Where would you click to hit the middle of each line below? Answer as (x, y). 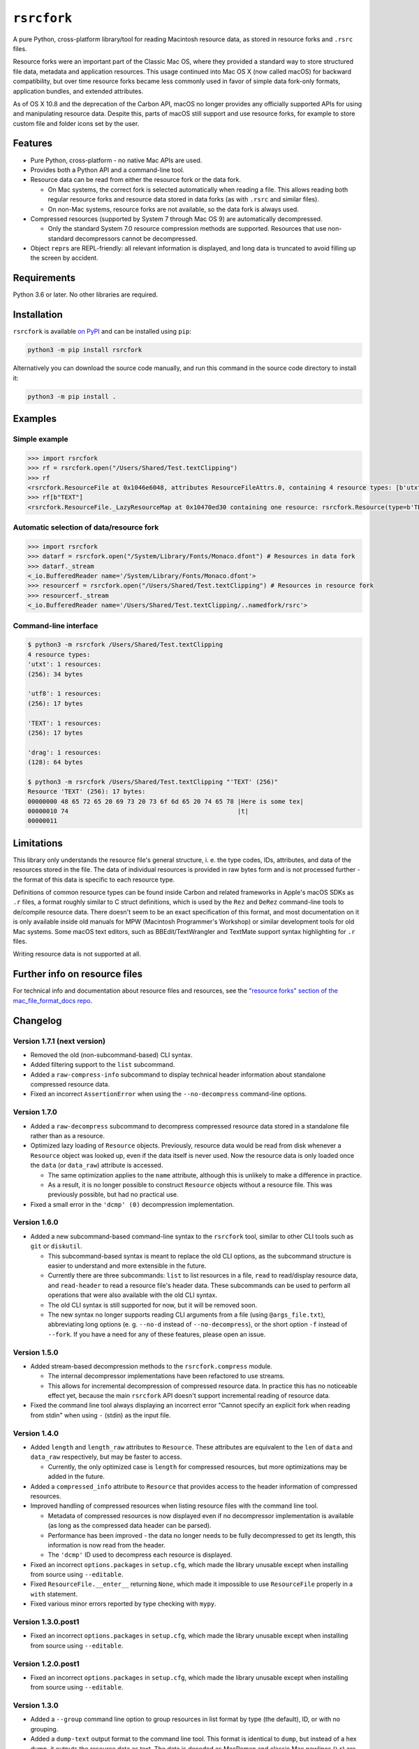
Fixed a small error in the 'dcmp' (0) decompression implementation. (132, 1204)
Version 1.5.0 (36, 1352)
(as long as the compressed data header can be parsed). (130, 1526)
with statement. (54, 1594)
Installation (38, 315)
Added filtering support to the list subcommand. (103, 1065)
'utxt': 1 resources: (65, 664)
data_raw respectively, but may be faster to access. (106, 1457)
